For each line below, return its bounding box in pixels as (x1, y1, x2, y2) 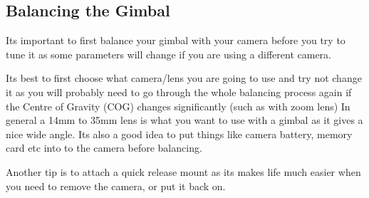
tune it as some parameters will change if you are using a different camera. (6, 46, 332, 61)
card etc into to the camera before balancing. (6, 140, 202, 155)
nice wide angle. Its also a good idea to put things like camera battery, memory (6, 126, 353, 141)
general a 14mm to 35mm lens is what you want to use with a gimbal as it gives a (6, 113, 363, 127)
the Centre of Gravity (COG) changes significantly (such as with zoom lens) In (6, 98, 350, 113)
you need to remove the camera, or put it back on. (6, 178, 226, 193)
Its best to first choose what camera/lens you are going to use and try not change (6, 71, 362, 85)
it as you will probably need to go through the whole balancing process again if (6, 84, 352, 99)
